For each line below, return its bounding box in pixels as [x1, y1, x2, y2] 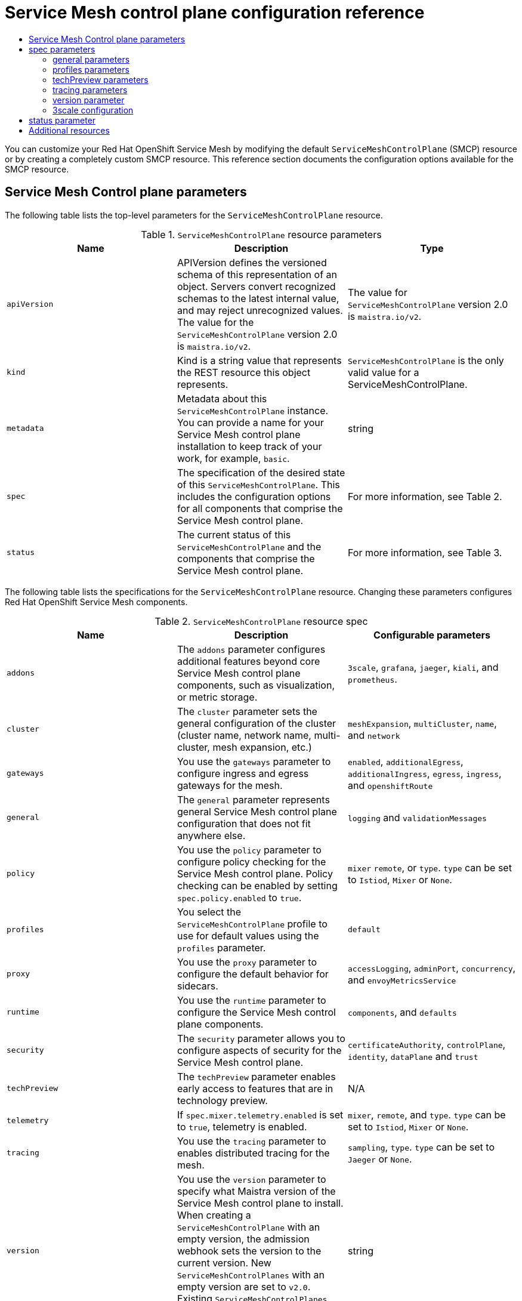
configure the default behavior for [177, 967, 329, 980]
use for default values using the [177, 929, 319, 942]
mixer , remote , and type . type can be [347, 1108, 506, 1121]
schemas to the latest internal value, [177, 292, 339, 304]
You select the [177, 905, 242, 918]
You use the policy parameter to [177, 843, 322, 856]
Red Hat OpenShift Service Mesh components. [5, 596, 188, 607]
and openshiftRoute [347, 779, 433, 791]
